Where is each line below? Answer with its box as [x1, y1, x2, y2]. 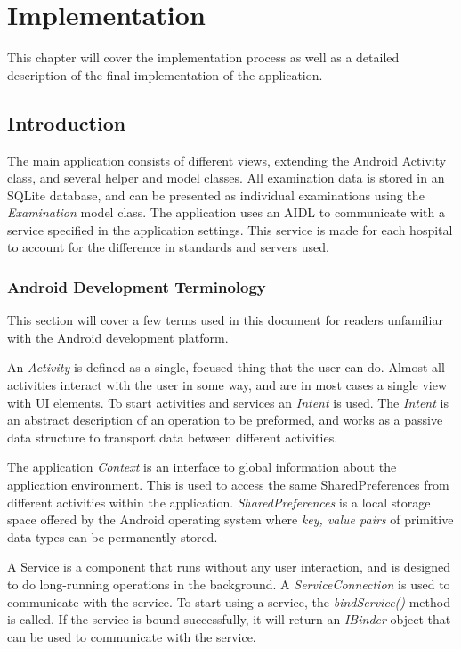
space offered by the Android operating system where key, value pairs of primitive [7, 510, 454, 529]
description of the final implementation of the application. [7, 65, 323, 84]
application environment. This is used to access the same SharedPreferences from [7, 475, 449, 494]
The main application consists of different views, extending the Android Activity [7, 150, 447, 169]
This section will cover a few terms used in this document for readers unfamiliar [7, 311, 443, 329]
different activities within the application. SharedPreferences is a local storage [7, 492, 431, 511]
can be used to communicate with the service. [7, 627, 256, 645]
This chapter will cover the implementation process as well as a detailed [7, 48, 400, 67]
